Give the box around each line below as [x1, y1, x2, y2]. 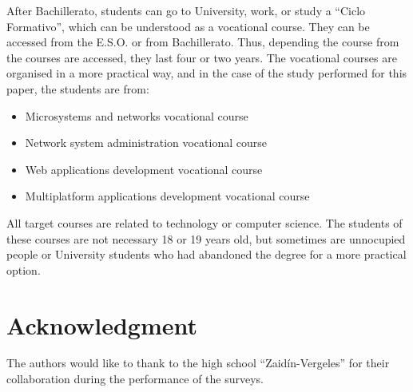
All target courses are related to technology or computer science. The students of [6, 214, 403, 231]
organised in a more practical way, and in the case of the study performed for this [6, 65, 407, 81]
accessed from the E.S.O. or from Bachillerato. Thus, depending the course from [6, 34, 399, 50]
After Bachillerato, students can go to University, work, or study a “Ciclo [6, 2, 366, 18]
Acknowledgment [6, 308, 197, 341]
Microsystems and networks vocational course [25, 107, 248, 124]
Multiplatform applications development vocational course [25, 188, 310, 204]
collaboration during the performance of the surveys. [6, 370, 264, 387]
